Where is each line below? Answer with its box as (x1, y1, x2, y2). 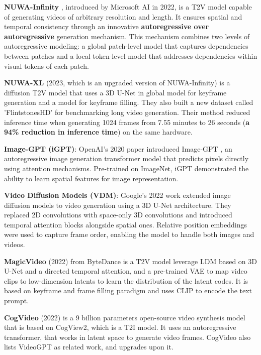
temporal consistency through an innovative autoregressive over (4, 21, 209, 32)
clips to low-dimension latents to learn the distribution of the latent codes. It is (4, 275, 248, 286)
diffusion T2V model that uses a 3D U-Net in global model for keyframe (4, 87, 227, 97)
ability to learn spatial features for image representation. (4, 173, 179, 183)
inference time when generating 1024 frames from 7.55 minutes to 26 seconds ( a (4, 116, 250, 127)
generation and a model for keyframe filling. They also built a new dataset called (4, 97, 253, 107)
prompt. (4, 295, 29, 306)
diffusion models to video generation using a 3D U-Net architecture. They (4, 199, 231, 210)
